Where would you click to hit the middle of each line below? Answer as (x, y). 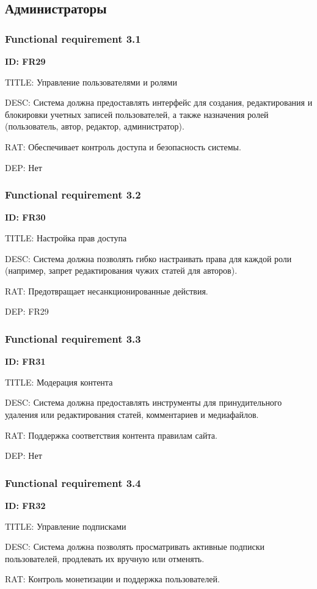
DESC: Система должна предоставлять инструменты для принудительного (144, 402)
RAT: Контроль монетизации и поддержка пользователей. (112, 579)
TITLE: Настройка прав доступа (66, 237)
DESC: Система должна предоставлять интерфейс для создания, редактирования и (159, 102)
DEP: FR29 (27, 311)
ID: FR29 (25, 61)
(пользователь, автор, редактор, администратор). (95, 126)
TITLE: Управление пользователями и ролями (91, 82)
